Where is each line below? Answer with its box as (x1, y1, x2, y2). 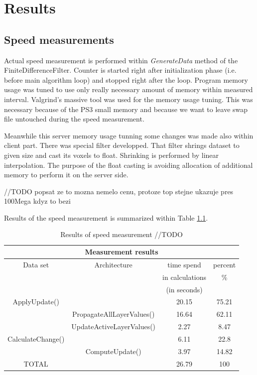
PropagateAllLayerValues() (72, 309, 155, 319)
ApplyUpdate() (12, 296, 59, 307)
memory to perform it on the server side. (4, 169, 128, 180)
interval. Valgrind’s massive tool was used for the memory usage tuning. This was (4, 94, 253, 104)
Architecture (94, 259, 132, 269)
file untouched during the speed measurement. (4, 114, 144, 124)
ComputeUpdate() (85, 346, 141, 356)
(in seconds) (166, 284, 203, 294)
